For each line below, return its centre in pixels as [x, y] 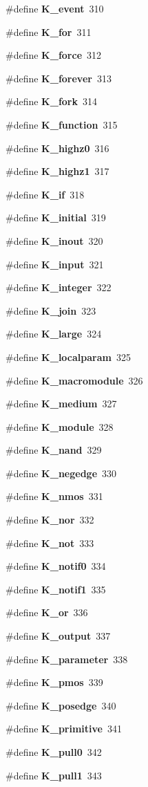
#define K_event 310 [55, 8]
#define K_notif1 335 [56, 589]
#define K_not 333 [50, 543]
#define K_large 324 [54, 334]
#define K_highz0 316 [57, 148]
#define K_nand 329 [54, 450]
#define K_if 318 [45, 194]
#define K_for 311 [49, 31]
